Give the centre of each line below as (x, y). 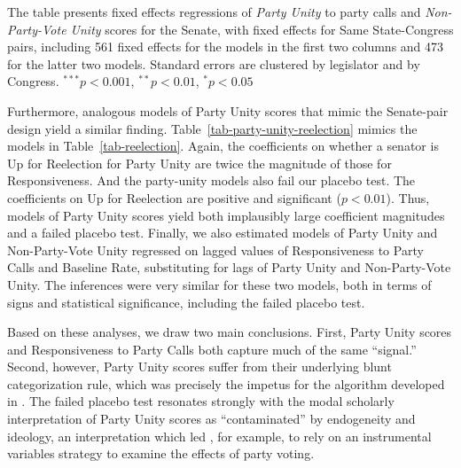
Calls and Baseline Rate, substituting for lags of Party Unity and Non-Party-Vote (229, 267)
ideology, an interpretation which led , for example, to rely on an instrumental (219, 436)
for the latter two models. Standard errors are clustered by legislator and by (214, 63)
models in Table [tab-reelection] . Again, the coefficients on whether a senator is (223, 146)
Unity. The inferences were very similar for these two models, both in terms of (219, 284)
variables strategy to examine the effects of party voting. (161, 453)
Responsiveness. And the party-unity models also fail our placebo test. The (211, 180)
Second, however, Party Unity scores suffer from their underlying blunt (199, 367)
